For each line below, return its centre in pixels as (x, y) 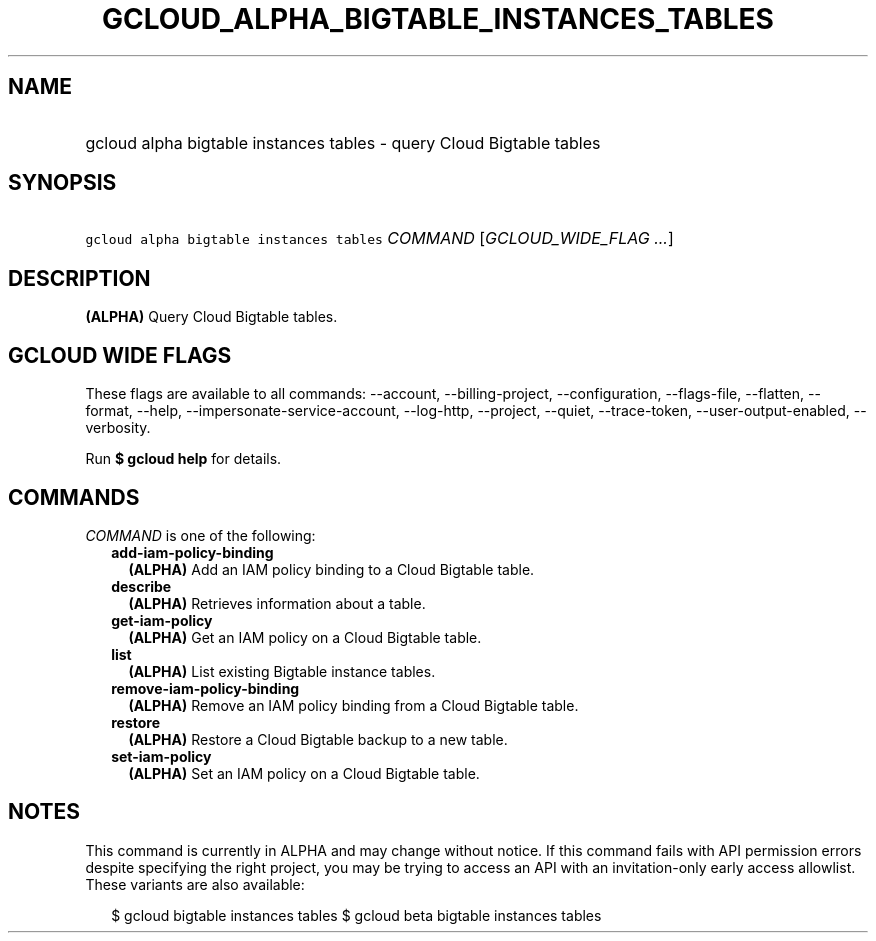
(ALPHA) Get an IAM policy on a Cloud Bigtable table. (305, 637)
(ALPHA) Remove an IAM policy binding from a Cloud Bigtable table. (353, 705)
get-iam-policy (162, 620)
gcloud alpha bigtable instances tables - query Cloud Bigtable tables (343, 142)
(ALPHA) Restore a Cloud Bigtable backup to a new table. (318, 739)
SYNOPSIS (62, 183)
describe (141, 586)
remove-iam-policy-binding (205, 688)
